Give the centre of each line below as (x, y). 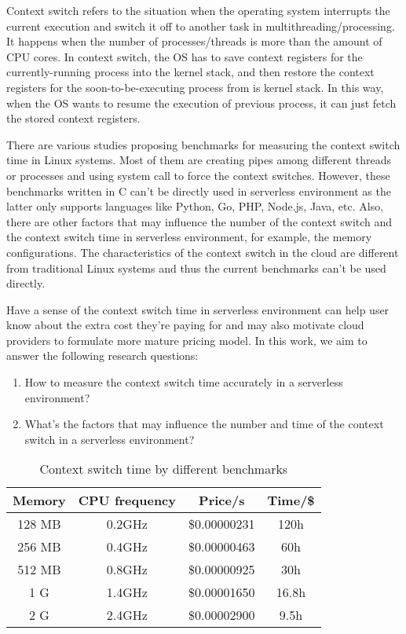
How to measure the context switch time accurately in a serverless (184, 382)
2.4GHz (127, 615)
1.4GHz (127, 592)
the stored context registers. (73, 118)
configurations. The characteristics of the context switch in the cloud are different (203, 252)
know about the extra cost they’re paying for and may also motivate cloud (185, 325)
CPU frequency (127, 500)
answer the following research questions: (102, 355)
